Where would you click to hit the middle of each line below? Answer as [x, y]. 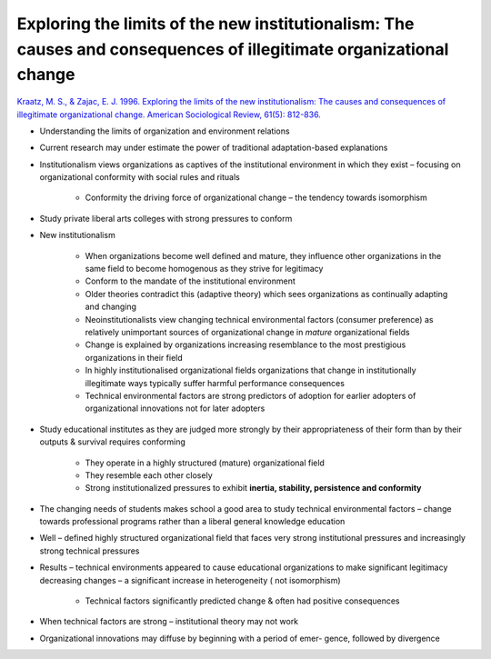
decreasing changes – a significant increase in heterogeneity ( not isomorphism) [190, 580]
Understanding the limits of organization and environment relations [165, 131]
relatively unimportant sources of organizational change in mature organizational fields [248, 332]
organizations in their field [134, 357]
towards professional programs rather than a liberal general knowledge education [192, 522]
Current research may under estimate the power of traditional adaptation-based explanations [214, 148]
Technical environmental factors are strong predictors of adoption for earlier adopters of [251, 395]
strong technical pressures [90, 551]
